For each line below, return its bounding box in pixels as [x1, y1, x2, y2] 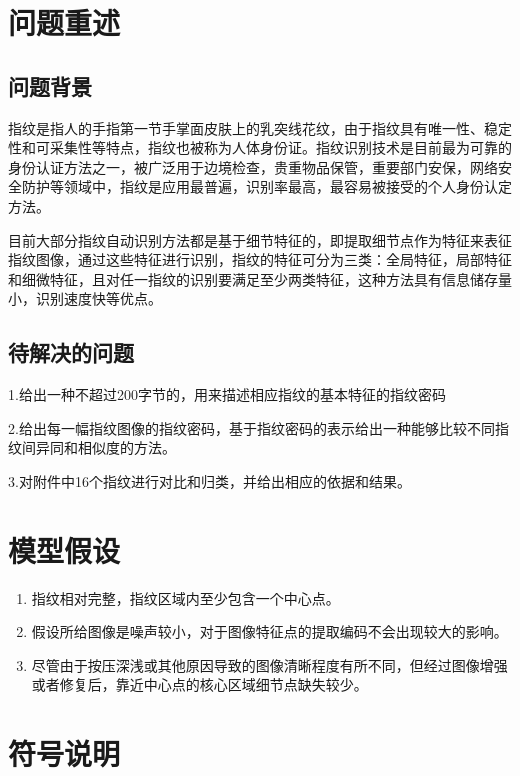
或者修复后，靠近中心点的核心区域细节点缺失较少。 [31, 674, 368, 695]
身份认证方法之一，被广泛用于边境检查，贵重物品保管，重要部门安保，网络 [8, 156, 498, 177]
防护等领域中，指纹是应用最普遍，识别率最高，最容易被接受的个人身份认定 [21, 176, 512, 197]
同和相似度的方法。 [49, 437, 176, 458]
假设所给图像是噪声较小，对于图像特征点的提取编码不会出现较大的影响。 [31, 621, 508, 642]
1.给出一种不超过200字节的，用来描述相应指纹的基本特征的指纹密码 [8, 384, 446, 405]
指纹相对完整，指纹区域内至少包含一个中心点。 [31, 587, 340, 608]
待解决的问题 [8, 337, 134, 368]
